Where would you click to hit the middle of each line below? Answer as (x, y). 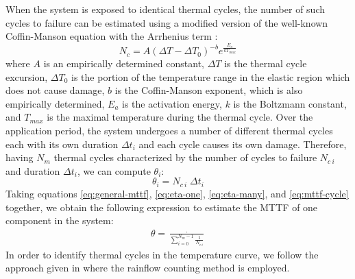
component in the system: (60, 220)
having (20, 157)
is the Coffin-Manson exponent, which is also (209, 90)
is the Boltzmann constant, (290, 103)
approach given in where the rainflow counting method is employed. (148, 268)
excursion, (27, 76)
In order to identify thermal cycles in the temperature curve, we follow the (162, 254)
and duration (33, 170)
